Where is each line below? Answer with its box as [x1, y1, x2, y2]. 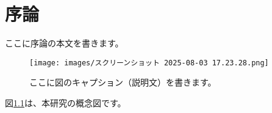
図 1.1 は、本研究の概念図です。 [5, 96, 126, 109]
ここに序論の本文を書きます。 [5, 37, 124, 49]
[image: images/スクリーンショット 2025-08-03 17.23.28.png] [29, 58, 269, 67]
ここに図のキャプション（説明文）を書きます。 [29, 76, 217, 89]
